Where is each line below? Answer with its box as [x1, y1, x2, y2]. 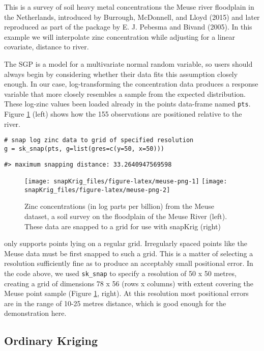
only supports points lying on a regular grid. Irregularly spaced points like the [4, 238, 247, 249]
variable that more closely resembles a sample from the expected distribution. [4, 88, 246, 99]
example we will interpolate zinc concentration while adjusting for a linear [4, 31, 236, 42]
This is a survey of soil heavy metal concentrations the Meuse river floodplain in [4, 2, 254, 12]
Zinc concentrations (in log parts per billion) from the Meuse [24, 201, 214, 211]
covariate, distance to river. [4, 41, 89, 52]
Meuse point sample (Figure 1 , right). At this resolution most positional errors [4, 288, 249, 299]
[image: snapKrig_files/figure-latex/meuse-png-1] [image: [24, 178, 227, 185]
